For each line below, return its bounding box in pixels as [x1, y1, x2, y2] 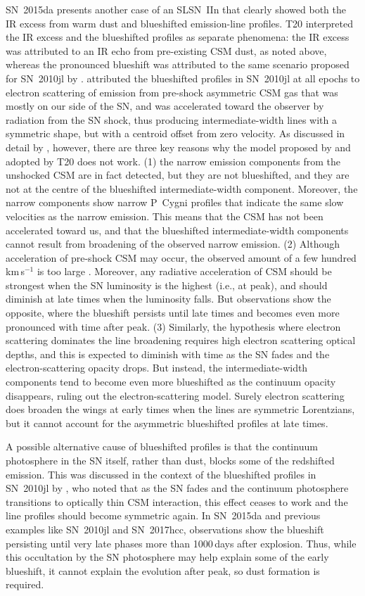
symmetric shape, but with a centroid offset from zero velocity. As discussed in [6, 126, 345, 141]
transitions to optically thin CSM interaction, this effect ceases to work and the [6, 494, 348, 509]
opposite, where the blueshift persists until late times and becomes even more [6, 305, 340, 320]
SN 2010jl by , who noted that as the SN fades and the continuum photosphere [6, 481, 349, 495]
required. [6, 577, 44, 592]
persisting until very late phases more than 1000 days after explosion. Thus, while [6, 535, 357, 550]
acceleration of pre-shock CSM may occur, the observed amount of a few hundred [6, 250, 357, 265]
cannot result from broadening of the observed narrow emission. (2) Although [6, 236, 340, 251]
